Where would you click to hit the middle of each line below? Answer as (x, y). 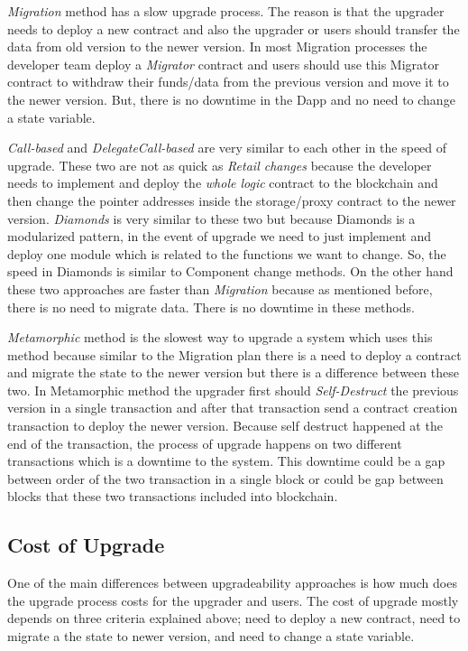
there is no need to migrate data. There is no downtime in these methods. (211, 307)
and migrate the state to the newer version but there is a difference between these (233, 372)
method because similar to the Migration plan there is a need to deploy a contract (234, 354)
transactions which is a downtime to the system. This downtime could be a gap (226, 461)
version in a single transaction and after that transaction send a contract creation (233, 408)
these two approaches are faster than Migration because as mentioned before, (220, 288)
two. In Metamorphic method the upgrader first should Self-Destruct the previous (233, 390)
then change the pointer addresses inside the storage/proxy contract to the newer (232, 200)
